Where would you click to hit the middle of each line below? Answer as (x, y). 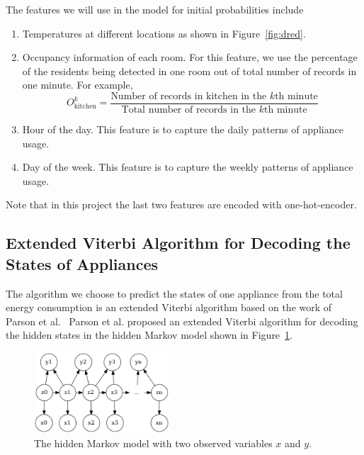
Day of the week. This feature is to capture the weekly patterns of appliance (188, 167)
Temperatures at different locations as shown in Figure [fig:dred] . (164, 33)
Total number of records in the (189, 110)
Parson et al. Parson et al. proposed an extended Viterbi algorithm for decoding (182, 321)
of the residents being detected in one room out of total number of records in (189, 71)
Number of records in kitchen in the (189, 96)
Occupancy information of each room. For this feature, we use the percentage (190, 57)
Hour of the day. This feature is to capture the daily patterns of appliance (183, 129)
